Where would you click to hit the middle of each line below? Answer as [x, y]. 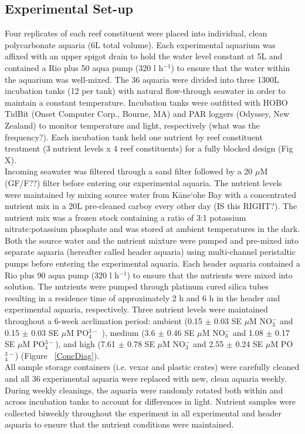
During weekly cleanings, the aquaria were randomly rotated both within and [144, 390]
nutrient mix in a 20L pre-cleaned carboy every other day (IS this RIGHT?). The [151, 206]
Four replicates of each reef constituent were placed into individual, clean [136, 33]
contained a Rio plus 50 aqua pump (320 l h [84, 67]
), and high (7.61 [85, 344]
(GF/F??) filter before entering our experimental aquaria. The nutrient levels [143, 182]
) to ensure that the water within [231, 67]
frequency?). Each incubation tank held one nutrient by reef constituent [134, 137]
